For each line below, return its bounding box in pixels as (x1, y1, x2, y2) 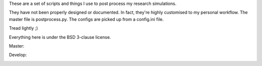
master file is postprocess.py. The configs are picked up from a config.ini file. (9, 16, 164, 22)
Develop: (9, 52, 27, 58)
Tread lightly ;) (9, 25, 38, 31)
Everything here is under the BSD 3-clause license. (9, 34, 111, 40)
